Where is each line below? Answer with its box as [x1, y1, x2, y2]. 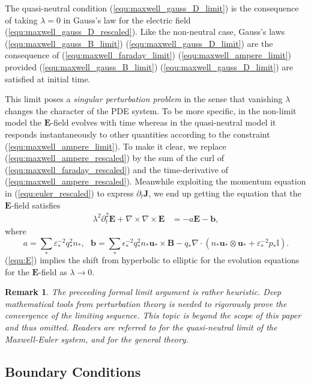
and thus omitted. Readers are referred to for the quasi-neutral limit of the [5, 320, 277, 333]
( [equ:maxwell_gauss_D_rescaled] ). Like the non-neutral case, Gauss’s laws [5, 25, 285, 38]
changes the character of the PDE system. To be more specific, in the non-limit [5, 104, 297, 117]
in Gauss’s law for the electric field [63, 13, 191, 26]
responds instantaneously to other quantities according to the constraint [5, 127, 270, 140]
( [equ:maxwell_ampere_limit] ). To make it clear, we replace [5, 139, 226, 152]
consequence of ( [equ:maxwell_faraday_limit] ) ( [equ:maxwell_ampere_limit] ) [5, 49, 291, 61]
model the [5, 116, 42, 129]
